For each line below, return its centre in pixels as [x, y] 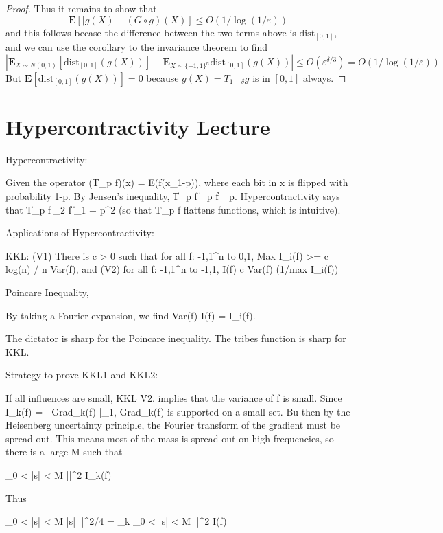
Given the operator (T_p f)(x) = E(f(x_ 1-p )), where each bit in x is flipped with [177, 182]
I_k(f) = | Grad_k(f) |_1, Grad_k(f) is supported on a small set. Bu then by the [178, 411]
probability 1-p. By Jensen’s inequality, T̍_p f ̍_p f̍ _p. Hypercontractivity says [173, 196]
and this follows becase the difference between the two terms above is [151, 32]
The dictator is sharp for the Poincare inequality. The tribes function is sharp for [176, 338]
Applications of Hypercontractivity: [80, 233]
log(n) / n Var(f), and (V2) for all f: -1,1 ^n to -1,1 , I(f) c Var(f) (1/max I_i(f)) [172, 269]
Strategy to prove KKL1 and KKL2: [82, 375]
